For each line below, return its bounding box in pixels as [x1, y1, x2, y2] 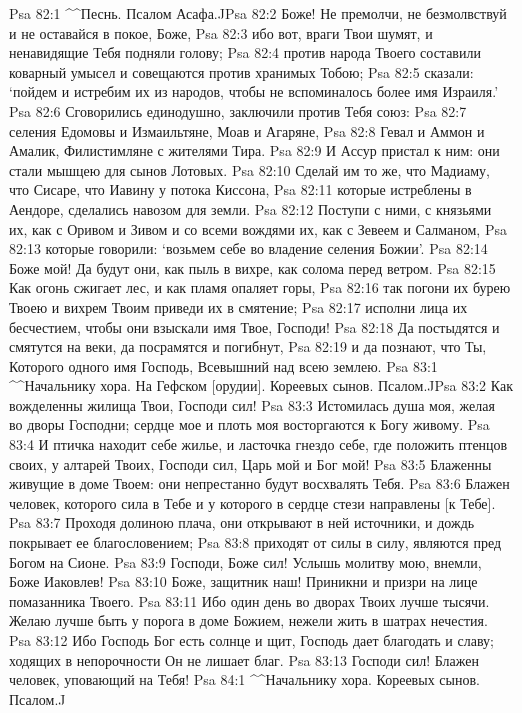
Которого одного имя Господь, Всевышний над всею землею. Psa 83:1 [9, 355, 438, 376]
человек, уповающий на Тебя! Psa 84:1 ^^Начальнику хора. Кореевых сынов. [9, 669, 480, 690]
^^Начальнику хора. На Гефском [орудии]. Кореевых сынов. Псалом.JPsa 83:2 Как [9, 375, 513, 396]
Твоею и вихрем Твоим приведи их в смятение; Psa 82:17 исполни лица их [9, 296, 468, 317]
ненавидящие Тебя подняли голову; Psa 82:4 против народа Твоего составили [9, 42, 481, 63]
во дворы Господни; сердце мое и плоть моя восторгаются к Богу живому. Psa [9, 414, 490, 435]
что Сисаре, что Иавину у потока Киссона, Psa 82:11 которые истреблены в [9, 179, 472, 200]
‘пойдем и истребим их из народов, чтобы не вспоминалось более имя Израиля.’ [9, 81, 499, 102]
